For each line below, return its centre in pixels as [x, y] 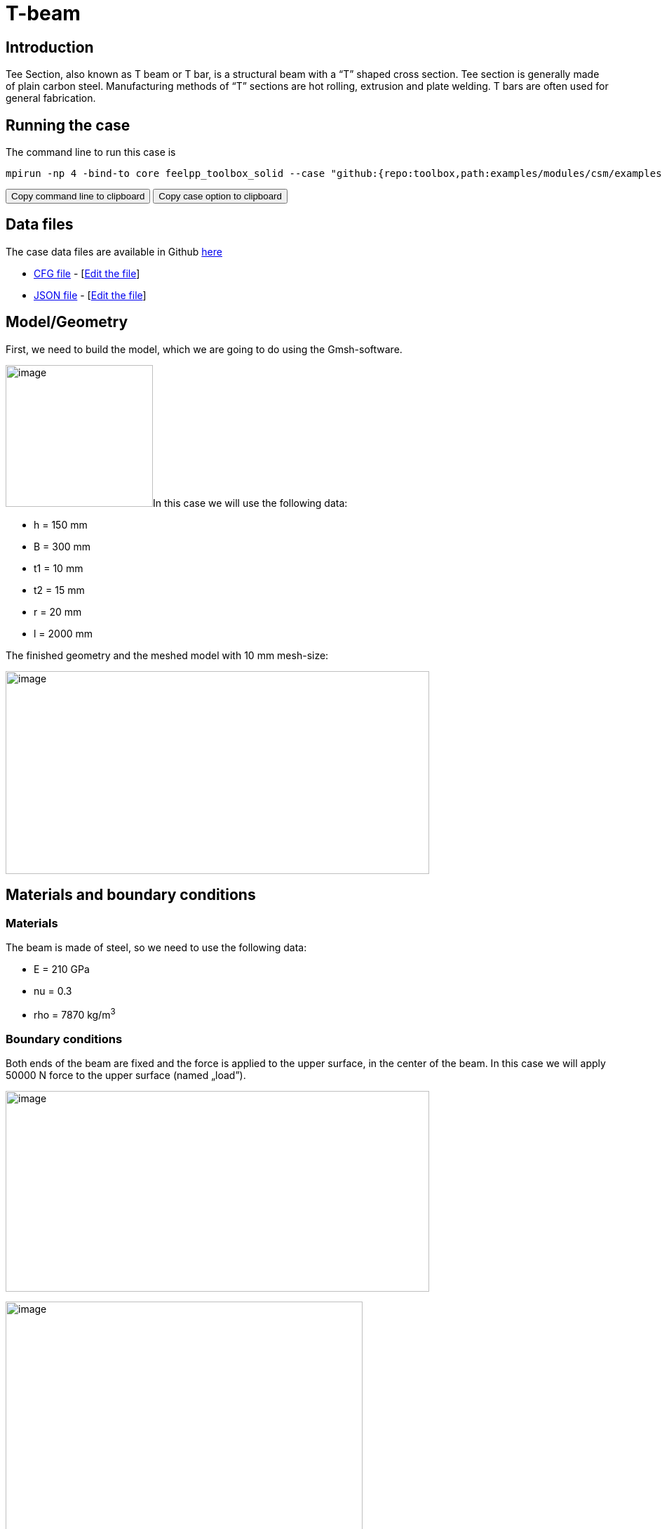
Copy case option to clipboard [220, 197]
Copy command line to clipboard [78, 197]
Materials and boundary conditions [131, 895]
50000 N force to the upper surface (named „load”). [126, 1075]
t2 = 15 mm [59, 590]
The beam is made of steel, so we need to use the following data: [156, 947]
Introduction [50, 47]
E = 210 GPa [62, 969]
